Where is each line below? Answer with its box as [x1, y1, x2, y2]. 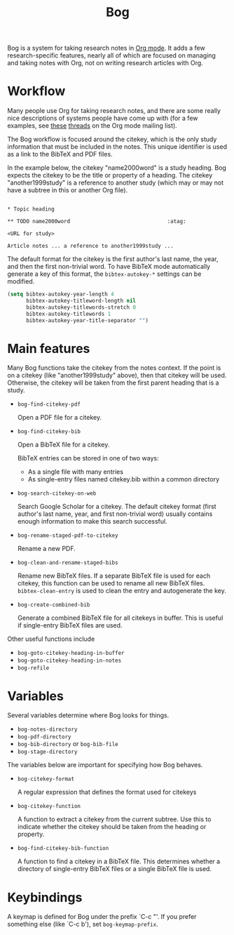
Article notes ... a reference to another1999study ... [7, 243, 174, 250]
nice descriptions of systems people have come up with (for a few [7, 114, 198, 123]
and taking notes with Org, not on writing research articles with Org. [7, 59, 203, 67]
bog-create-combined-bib [17, 602, 90, 609]
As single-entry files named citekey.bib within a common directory [27, 475, 220, 484]
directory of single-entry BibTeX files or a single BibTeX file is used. [17, 865, 212, 873]
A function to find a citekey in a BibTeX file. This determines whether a [17, 857, 221, 866]
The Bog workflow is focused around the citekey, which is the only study [7, 135, 217, 144]
